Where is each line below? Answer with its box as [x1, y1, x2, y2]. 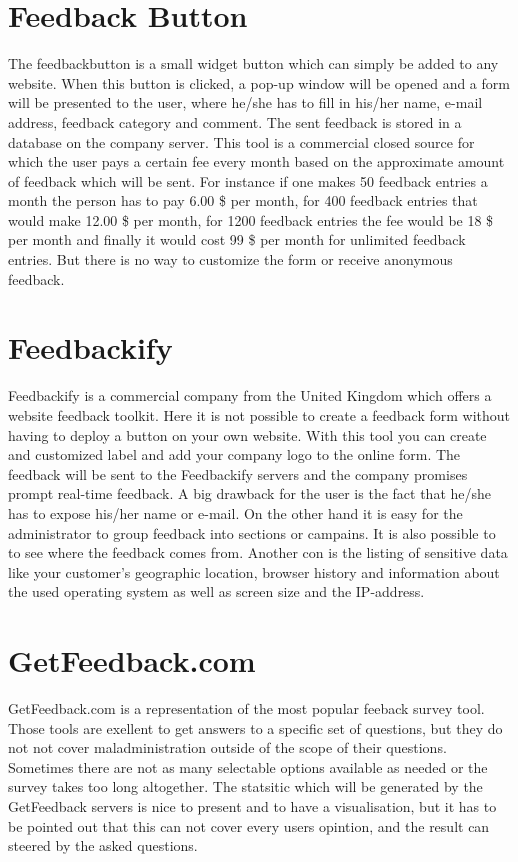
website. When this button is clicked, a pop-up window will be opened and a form [8, 72, 510, 93]
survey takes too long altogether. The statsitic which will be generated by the [8, 776, 483, 797]
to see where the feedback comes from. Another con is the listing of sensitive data [8, 542, 508, 563]
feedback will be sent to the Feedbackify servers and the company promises [8, 463, 468, 484]
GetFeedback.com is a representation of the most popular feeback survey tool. [8, 698, 485, 719]
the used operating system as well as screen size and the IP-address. [8, 581, 425, 602]
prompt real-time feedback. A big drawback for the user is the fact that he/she [8, 483, 492, 504]
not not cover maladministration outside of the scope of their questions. [8, 737, 447, 758]
